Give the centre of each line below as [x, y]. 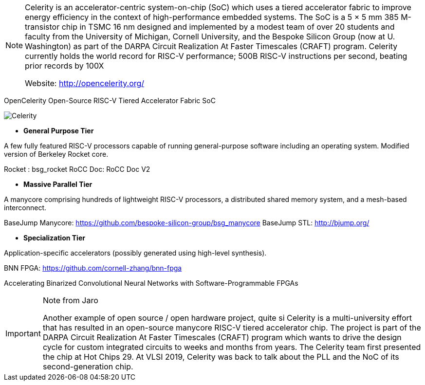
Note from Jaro [70, 300]
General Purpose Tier [59, 131]
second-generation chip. [88, 367]
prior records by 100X [65, 66]
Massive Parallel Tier [58, 184]
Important [23, 333]
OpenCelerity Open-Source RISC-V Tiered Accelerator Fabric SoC [110, 101]
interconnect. [25, 208]
